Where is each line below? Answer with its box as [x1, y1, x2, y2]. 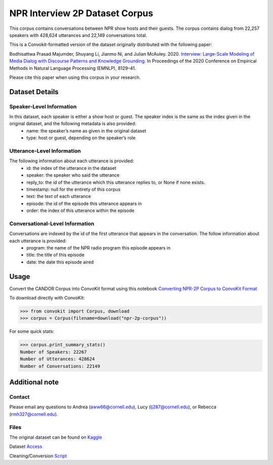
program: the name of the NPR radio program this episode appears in [26, 245, 171, 251]
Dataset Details [9, 88, 59, 96]
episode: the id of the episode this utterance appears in [26, 200, 142, 206]
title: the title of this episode [26, 252, 84, 258]
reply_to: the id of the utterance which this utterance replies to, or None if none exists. [26, 179, 205, 185]
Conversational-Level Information [9, 220, 95, 227]
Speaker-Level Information [9, 103, 77, 110]
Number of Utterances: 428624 [20, 356, 95, 362]
